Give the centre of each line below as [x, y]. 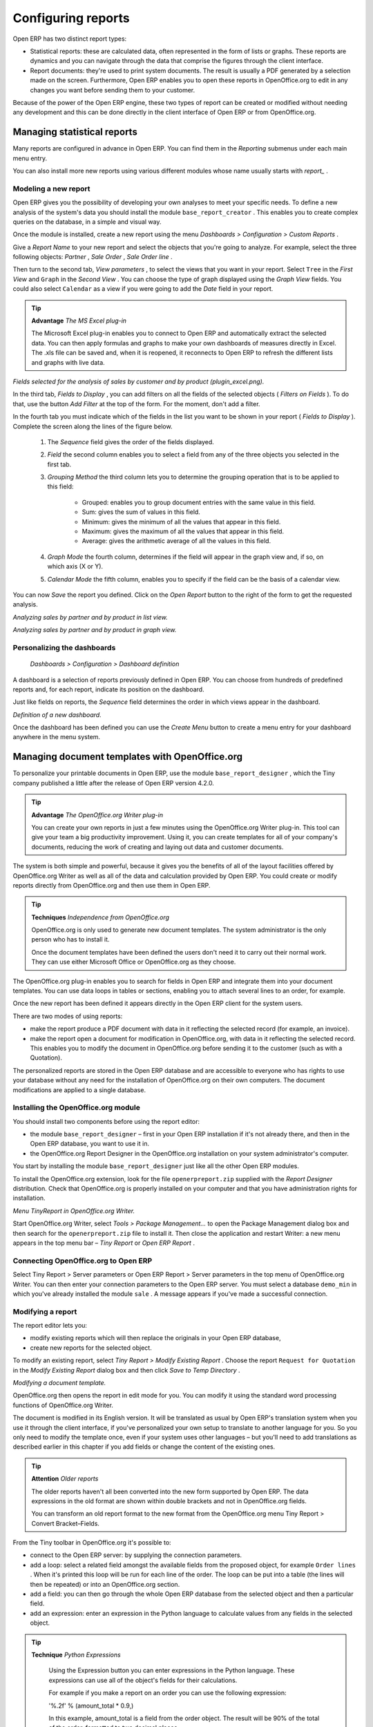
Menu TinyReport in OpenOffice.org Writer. [74, 1211]
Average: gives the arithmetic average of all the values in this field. [176, 541]
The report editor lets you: [50, 1326]
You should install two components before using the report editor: [106, 1121]
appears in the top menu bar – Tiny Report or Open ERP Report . [104, 1243]
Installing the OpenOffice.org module [77, 1107]
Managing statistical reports [75, 132]
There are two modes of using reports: [68, 1016]
